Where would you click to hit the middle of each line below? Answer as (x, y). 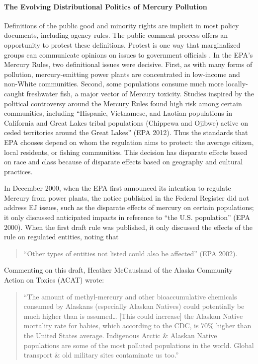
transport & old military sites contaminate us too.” (101, 355)
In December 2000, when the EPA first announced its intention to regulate (118, 188)
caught (14, 93)
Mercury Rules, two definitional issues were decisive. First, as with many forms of (128, 64)
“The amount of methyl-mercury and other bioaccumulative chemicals (130, 296)
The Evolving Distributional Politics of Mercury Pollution (106, 6)
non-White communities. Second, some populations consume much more (114, 84)
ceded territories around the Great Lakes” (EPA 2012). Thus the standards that (126, 132)
